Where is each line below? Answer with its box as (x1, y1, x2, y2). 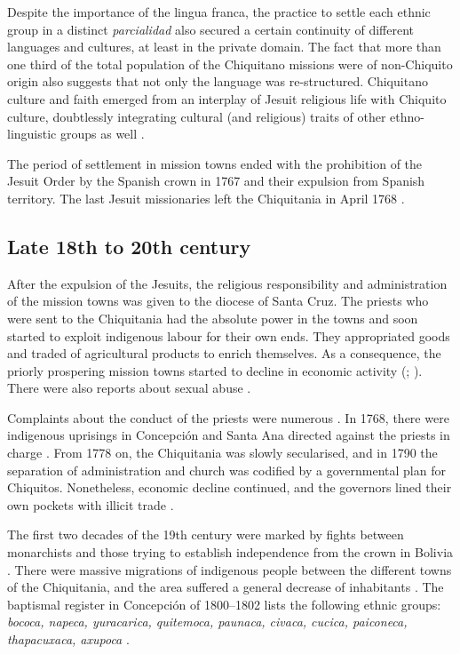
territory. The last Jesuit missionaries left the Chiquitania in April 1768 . (7, 188, 405, 207)
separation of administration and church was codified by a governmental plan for (7, 460, 446, 479)
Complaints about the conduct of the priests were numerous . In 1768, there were (7, 408, 449, 427)
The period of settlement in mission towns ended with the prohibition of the (7, 154, 423, 172)
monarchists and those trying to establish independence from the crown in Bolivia (7, 543, 454, 562)
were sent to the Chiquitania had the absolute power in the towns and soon (7, 308, 418, 327)
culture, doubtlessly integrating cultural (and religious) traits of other (7, 107, 386, 125)
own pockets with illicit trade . (7, 495, 174, 514)
